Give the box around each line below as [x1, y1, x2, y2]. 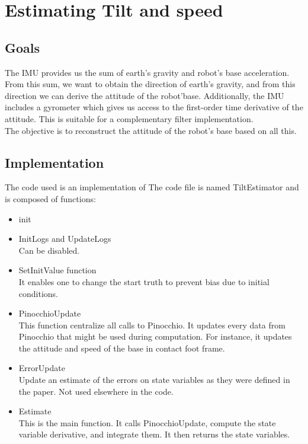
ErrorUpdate [18, 362, 65, 374]
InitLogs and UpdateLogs [18, 232, 111, 245]
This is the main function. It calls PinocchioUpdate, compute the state [18, 416, 276, 429]
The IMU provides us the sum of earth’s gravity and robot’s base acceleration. [5, 66, 290, 78]
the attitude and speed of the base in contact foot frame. [18, 341, 225, 354]
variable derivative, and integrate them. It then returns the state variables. [18, 428, 290, 440]
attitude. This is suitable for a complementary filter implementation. [5, 112, 254, 124]
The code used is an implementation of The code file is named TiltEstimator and [5, 181, 299, 193]
